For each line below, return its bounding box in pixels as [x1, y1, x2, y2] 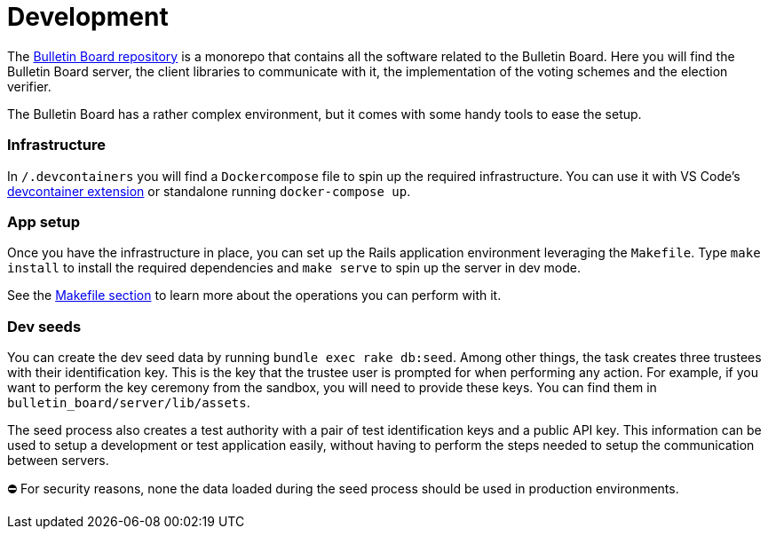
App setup [7, 212, 81, 231]
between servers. [7, 453, 109, 468]
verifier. [7, 78, 51, 94]
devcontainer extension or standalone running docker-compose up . [7, 183, 411, 199]
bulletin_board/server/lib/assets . [7, 395, 250, 410]
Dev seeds [7, 317, 82, 335]
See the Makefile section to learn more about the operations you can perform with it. [7, 288, 502, 303]
